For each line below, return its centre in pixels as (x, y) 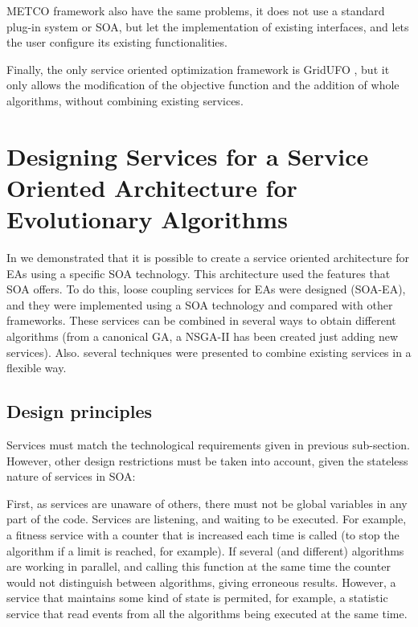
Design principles (79, 411)
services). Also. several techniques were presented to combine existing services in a (209, 352)
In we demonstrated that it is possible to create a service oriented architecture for (208, 258)
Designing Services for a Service (188, 156)
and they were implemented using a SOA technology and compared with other (200, 304)
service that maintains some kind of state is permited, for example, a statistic (197, 598)
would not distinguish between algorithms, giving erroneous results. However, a (201, 582)
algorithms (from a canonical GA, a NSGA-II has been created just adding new (203, 336)
